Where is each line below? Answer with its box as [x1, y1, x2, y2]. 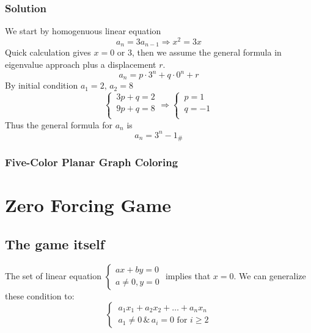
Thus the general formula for [5, 118, 112, 131]
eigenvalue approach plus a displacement [5, 57, 156, 70]
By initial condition [5, 79, 78, 92]
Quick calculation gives [5, 46, 91, 59]
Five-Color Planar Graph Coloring [5, 155, 178, 170]
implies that [165, 269, 211, 282]
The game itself [5, 234, 105, 253]
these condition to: [5, 289, 75, 302]
